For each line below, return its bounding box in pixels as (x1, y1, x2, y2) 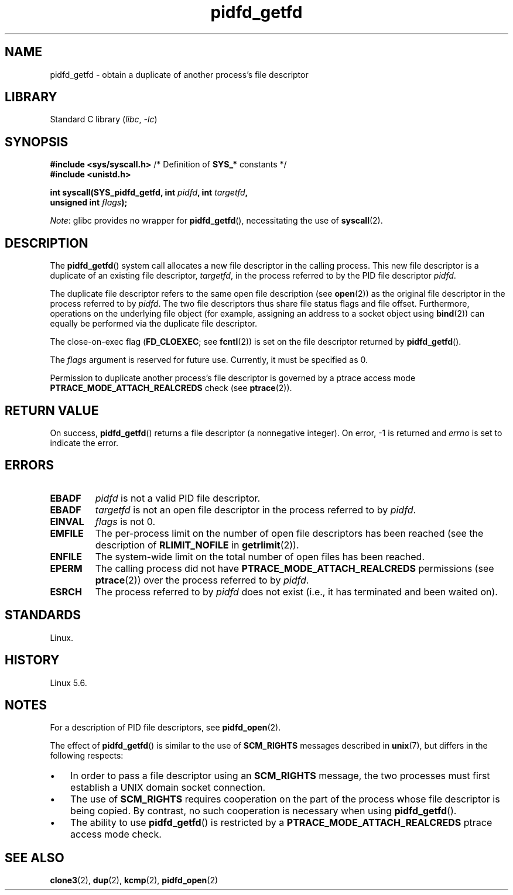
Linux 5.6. (50, 677, 87, 688)
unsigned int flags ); (50, 197, 128, 208)
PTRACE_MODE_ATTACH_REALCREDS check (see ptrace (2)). (50, 383, 292, 393)
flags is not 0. (95, 515, 156, 527)
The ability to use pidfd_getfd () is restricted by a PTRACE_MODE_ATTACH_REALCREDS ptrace (70, 817, 493, 829)
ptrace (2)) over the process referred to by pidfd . (95, 574, 309, 586)
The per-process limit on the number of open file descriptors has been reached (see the (95, 527, 484, 539)
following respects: (50, 750, 124, 761)
